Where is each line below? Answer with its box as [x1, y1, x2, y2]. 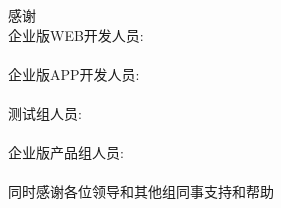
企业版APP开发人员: [8, 63, 140, 84]
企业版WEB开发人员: [8, 24, 144, 45]
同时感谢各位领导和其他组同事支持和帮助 [8, 181, 274, 202]
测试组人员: [8, 102, 82, 123]
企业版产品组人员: [8, 142, 124, 163]
